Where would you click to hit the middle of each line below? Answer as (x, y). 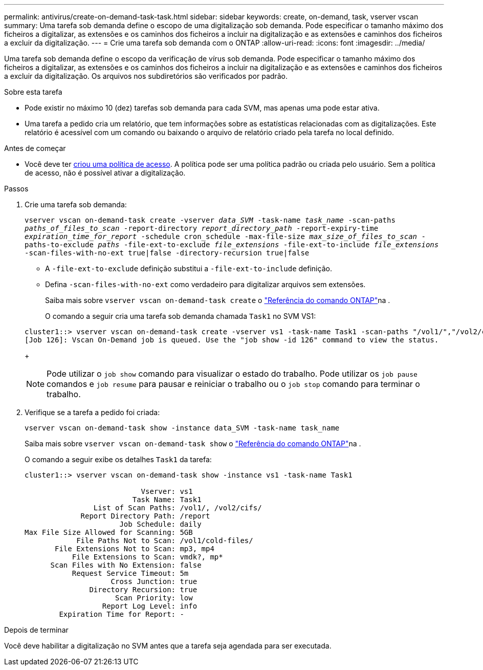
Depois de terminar (36, 630)
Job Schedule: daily (160, 524)
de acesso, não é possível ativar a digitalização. (105, 173)
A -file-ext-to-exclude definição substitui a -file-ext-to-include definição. (189, 268)
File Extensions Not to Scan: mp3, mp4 (135, 549)
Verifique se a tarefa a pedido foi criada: (92, 412)
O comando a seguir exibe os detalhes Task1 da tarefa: (118, 459)
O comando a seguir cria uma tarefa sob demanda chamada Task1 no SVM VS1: (181, 316)
